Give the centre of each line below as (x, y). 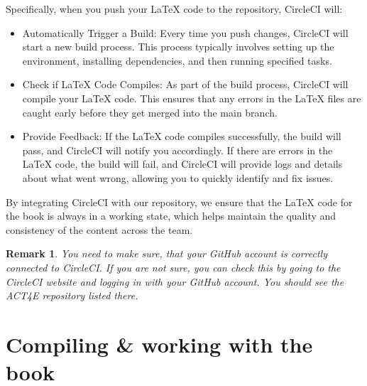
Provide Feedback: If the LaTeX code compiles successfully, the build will (182, 136)
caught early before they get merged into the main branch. (150, 112)
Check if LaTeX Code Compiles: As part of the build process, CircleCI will (185, 84)
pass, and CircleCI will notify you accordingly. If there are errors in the (177, 150)
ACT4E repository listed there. (72, 295)
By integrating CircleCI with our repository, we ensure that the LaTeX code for (179, 202)
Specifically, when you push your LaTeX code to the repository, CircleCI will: (174, 9)
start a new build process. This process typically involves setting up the (178, 47)
